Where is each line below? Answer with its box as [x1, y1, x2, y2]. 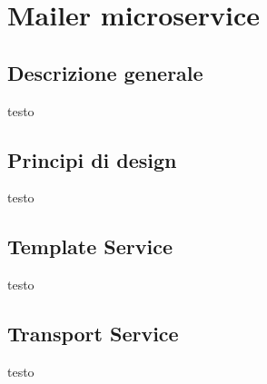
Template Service [7, 232, 173, 261]
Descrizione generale [7, 58, 203, 86]
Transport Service [7, 320, 179, 348]
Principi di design [7, 145, 177, 173]
